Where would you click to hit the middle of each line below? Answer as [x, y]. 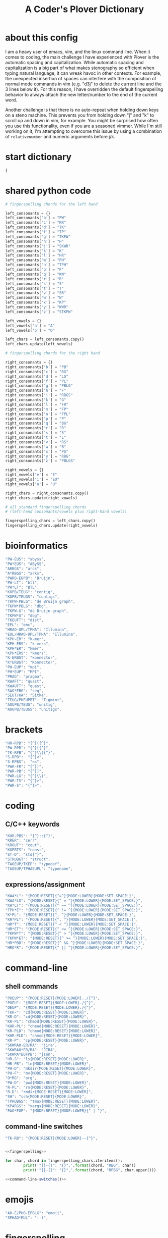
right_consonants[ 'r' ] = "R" [36, 428]
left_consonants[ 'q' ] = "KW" [36, 274]
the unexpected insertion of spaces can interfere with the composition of [81, 78]
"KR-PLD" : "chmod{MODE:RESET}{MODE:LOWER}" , [53, 1031]
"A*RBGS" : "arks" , [24, 573]
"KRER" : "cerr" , [22, 841]
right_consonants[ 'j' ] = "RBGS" [39, 395]
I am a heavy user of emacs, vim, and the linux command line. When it [78, 51]
